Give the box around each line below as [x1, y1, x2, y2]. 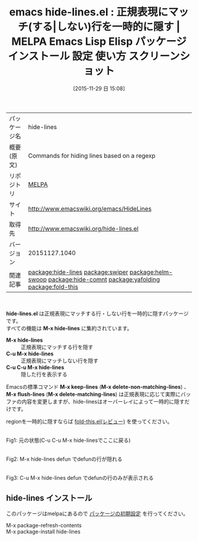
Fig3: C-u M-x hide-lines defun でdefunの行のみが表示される [6, 474, 154, 481]
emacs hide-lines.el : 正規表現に [9, 5, 169, 19]
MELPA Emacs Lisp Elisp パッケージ [11, 35, 187, 48]
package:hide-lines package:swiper [28, 268, 128, 276]
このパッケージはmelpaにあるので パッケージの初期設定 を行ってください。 [6, 510, 189, 517]
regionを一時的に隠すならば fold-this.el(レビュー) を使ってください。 [6, 418, 173, 425]
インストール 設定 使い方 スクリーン [8, 50, 180, 63]
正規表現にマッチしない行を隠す [21, 357, 98, 364]
